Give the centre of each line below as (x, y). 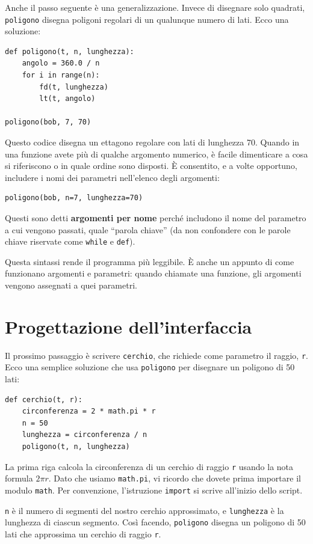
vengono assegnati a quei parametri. (71, 285)
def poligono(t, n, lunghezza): (70, 51)
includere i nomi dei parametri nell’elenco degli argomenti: (112, 177)
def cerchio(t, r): (44, 399)
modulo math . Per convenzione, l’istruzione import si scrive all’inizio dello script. (154, 490)
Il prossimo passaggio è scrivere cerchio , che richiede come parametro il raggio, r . (156, 355)
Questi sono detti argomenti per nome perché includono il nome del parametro (156, 217)
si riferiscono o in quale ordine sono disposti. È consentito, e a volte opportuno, (151, 166)
